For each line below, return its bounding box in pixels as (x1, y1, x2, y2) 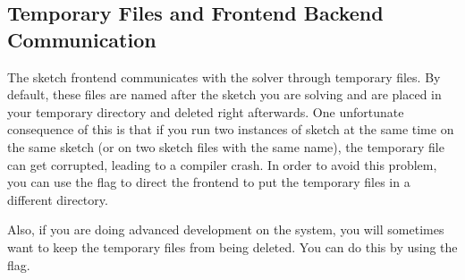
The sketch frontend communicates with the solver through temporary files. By (7, 67, 441, 86)
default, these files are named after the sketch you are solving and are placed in (7, 85, 442, 104)
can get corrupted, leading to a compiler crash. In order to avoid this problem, (7, 155, 437, 174)
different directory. (7, 190, 108, 208)
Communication (7, 25, 156, 53)
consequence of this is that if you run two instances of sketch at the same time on (7, 120, 454, 139)
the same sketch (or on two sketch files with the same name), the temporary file (7, 137, 444, 156)
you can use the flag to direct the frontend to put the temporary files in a (7, 173, 410, 191)
